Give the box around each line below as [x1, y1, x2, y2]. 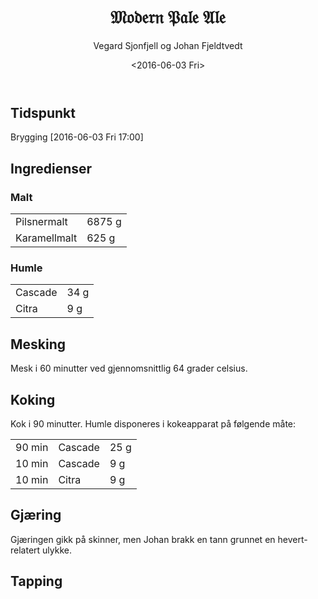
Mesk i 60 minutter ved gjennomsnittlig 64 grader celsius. [10, 362, 248, 375]
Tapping [10, 573, 63, 590]
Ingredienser [10, 160, 93, 177]
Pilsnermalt [15, 215, 68, 229]
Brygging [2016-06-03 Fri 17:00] [10, 131, 144, 143]
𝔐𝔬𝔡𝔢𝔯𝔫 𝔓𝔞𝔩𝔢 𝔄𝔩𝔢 [110, 6, 226, 29]
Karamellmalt [15, 231, 78, 245]
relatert [10, 544, 41, 556]
